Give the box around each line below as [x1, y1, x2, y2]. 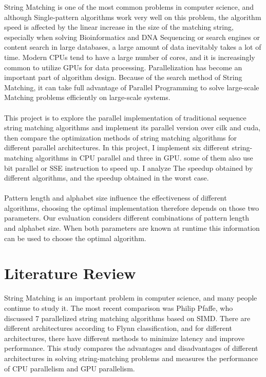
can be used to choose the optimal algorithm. [4, 232, 146, 243]
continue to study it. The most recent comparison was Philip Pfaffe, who [4, 302, 233, 313]
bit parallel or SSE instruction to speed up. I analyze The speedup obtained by [4, 162, 253, 173]
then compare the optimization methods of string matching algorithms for [4, 132, 237, 143]
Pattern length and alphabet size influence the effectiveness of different [4, 192, 227, 203]
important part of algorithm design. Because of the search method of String [4, 72, 242, 83]
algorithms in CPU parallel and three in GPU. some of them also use [35, 152, 253, 163]
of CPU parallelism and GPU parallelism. [4, 363, 135, 373]
